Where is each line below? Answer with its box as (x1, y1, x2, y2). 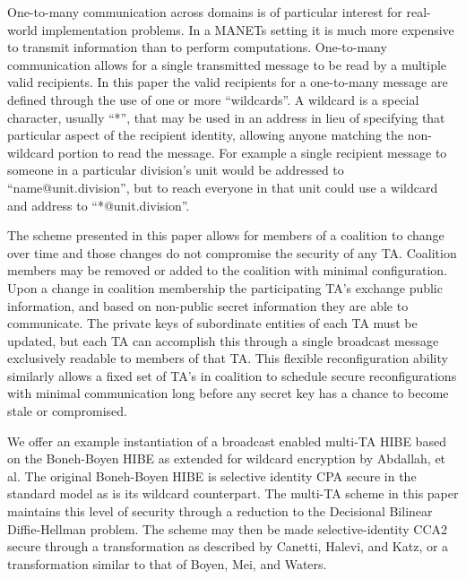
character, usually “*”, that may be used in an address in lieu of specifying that (7, 108, 445, 126)
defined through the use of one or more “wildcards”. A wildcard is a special (7, 90, 419, 108)
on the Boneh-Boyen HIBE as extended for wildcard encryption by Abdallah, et (7, 449, 446, 468)
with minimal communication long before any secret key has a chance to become (7, 384, 449, 402)
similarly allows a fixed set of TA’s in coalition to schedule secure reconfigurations (7, 366, 457, 385)
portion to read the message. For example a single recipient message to (57, 143, 447, 161)
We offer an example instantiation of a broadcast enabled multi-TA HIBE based (7, 431, 446, 450)
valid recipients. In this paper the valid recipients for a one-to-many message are (7, 73, 448, 91)
